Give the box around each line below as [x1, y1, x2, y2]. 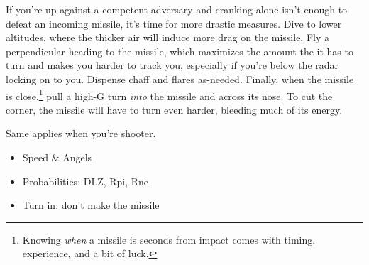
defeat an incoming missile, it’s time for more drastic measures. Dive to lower [6, 16, 342, 31]
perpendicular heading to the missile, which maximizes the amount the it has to [6, 43, 353, 58]
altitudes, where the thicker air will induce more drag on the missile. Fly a [6, 30, 329, 45]
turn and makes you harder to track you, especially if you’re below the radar [6, 58, 339, 72]
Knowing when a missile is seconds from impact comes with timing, [22, 232, 316, 247]
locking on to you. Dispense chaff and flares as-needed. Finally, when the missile [6, 71, 354, 86]
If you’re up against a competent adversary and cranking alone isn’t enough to [6, 2, 348, 16]
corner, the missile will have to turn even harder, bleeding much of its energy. [6, 102, 343, 117]
